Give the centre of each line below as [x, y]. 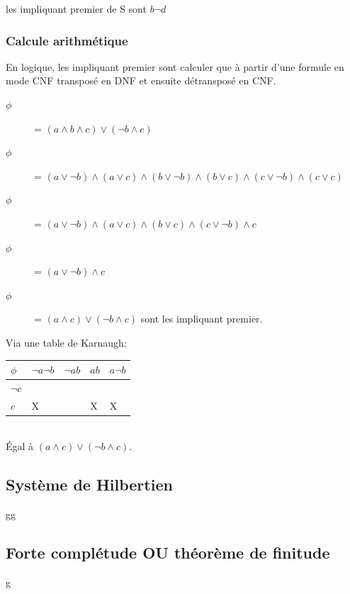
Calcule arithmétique [67, 40]
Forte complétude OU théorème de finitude [168, 553]
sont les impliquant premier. [202, 319]
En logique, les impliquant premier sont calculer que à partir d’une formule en [175, 66]
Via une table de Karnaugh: [66, 342]
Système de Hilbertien [89, 484]
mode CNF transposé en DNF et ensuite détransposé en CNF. [141, 80]
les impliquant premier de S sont [76, 9]
